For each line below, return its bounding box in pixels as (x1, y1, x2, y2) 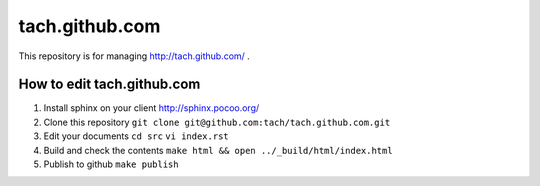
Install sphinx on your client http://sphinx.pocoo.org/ (43, 102, 260, 114)
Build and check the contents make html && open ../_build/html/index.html (43, 144, 394, 156)
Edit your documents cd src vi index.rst (43, 130, 229, 142)
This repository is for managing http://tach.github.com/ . (18, 50, 250, 62)
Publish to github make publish (43, 158, 179, 170)
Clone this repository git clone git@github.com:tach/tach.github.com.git (43, 116, 391, 128)
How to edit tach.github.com (18, 76, 201, 93)
